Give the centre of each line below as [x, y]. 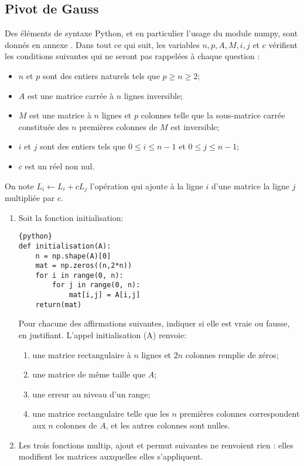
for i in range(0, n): [79, 275]
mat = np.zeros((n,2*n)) [84, 266]
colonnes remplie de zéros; [232, 354]
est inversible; [195, 126]
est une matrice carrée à [71, 95]
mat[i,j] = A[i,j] [105, 295]
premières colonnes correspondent [240, 414]
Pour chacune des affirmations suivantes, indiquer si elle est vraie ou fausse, [154, 323]
